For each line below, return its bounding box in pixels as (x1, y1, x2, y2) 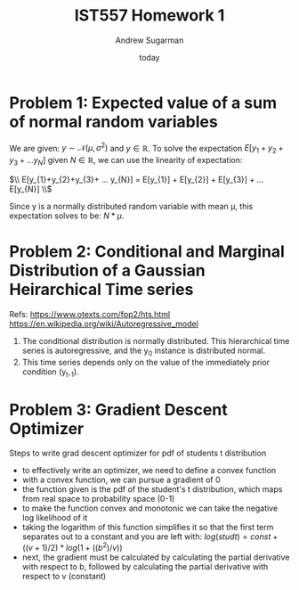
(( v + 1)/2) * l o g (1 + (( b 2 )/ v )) (21, 541, 123, 553)
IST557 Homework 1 (74, 5, 225, 26)
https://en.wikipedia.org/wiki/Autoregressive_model (9, 318, 198, 329)
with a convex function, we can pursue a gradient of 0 (21, 474, 221, 486)
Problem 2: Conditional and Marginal (9, 242, 285, 262)
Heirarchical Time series (9, 280, 194, 299)
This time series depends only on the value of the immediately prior (21, 356, 270, 367)
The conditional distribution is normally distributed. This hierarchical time (21, 335, 290, 346)
